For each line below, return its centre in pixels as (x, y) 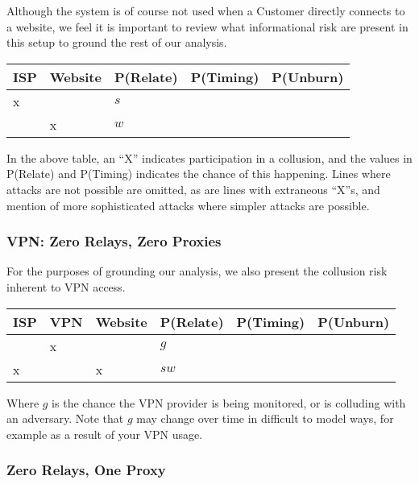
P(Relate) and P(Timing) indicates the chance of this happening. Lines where (199, 174)
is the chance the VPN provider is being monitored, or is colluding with (229, 402)
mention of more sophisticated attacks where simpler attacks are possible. (188, 205)
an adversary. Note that (65, 418)
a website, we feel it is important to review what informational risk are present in (207, 26)
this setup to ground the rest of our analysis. (117, 42)
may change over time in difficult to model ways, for (265, 418)
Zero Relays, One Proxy (86, 470)
